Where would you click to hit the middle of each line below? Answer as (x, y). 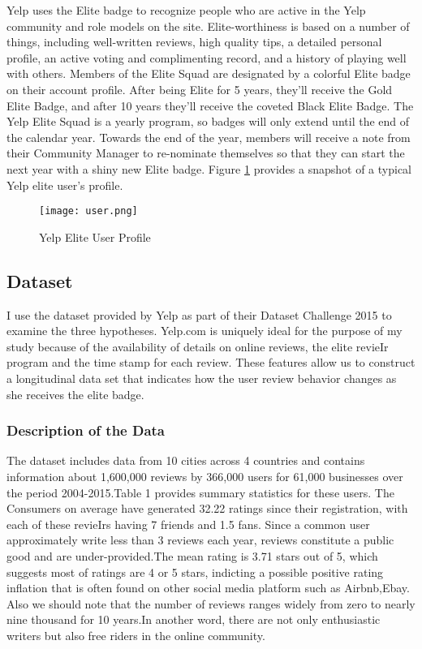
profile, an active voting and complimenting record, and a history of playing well (207, 57)
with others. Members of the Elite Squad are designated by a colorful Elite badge (209, 73)
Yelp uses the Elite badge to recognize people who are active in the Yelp (186, 10)
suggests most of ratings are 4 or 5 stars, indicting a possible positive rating (195, 572)
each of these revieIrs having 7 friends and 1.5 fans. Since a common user (188, 524)
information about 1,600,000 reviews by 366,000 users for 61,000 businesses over (205, 476)
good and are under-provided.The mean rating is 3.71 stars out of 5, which (192, 555)
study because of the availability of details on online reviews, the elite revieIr (198, 346)
